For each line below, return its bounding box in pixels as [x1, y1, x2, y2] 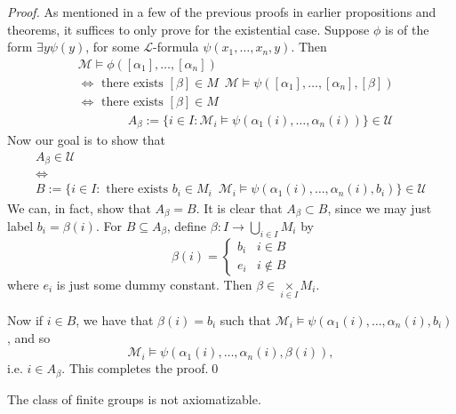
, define [166, 216, 207, 235]
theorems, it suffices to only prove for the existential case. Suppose [7, 20, 370, 38]
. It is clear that [196, 198, 283, 217]
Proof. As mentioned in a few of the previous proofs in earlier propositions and [7, 3, 436, 20]
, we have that [76, 310, 154, 329]
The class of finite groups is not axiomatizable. [7, 389, 261, 408]
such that [220, 310, 272, 329]
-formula [153, 37, 199, 56]
